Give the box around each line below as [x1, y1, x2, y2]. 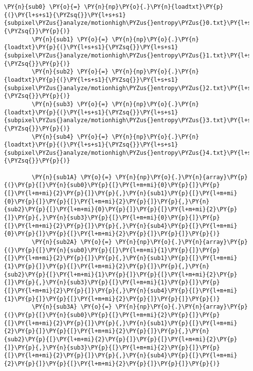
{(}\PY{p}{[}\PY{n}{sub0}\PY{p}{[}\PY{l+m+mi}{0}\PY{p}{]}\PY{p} [4, 182, 220, 189]
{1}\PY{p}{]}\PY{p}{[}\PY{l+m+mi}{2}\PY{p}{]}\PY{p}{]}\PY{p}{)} [4, 295, 220, 302]
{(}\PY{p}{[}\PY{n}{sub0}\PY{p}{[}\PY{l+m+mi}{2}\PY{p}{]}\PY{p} [4, 311, 220, 318]
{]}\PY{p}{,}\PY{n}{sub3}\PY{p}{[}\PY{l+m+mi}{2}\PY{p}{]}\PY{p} [4, 344, 220, 351]
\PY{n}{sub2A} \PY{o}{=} [32, 239, 112, 246]
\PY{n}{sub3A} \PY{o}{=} [32, 303, 112, 311]
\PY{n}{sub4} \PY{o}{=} [32, 133, 108, 140]
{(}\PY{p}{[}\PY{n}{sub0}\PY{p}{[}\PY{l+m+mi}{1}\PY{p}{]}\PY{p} [4, 246, 220, 254]
